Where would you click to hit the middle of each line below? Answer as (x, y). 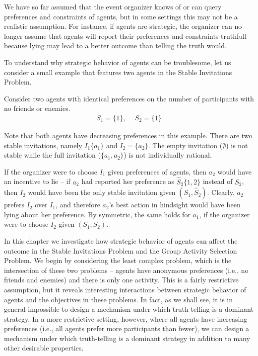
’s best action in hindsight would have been (175, 205)
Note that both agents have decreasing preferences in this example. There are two (128, 135)
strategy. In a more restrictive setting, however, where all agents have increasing (126, 318)
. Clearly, (221, 192)
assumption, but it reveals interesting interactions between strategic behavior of (125, 289)
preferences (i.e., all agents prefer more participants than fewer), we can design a (127, 328)
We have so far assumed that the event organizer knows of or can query (113, 6)
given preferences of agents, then (157, 171)
